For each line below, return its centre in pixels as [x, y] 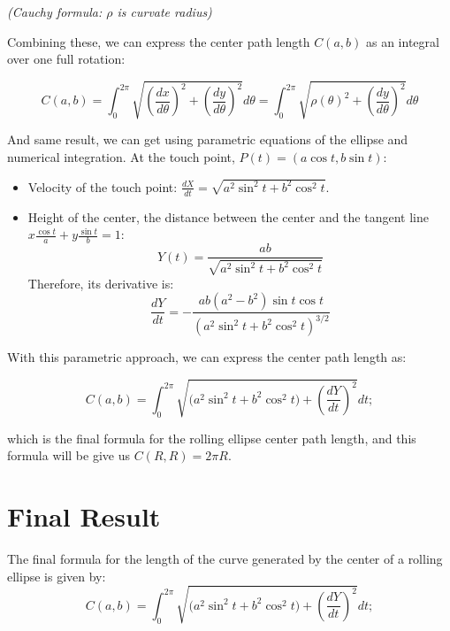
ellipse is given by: [57, 576]
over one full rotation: [66, 59]
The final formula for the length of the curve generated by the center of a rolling [225, 558]
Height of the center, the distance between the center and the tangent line [228, 216]
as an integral [402, 41]
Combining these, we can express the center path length [159, 41]
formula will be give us [69, 455]
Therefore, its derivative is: [101, 283]
